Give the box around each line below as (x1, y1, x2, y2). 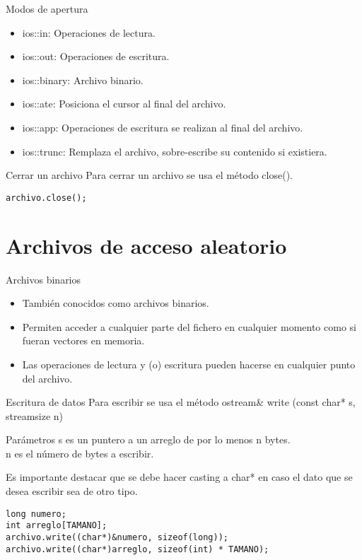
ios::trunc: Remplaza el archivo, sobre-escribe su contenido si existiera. (22, 144, 327, 158)
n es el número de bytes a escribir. (6, 445, 154, 460)
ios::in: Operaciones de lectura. (22, 25, 156, 40)
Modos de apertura (6, 1, 88, 16)
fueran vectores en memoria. (22, 333, 145, 348)
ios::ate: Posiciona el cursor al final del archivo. (22, 96, 226, 111)
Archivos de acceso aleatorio (6, 231, 287, 259)
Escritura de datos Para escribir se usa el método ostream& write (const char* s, (6, 395, 356, 409)
